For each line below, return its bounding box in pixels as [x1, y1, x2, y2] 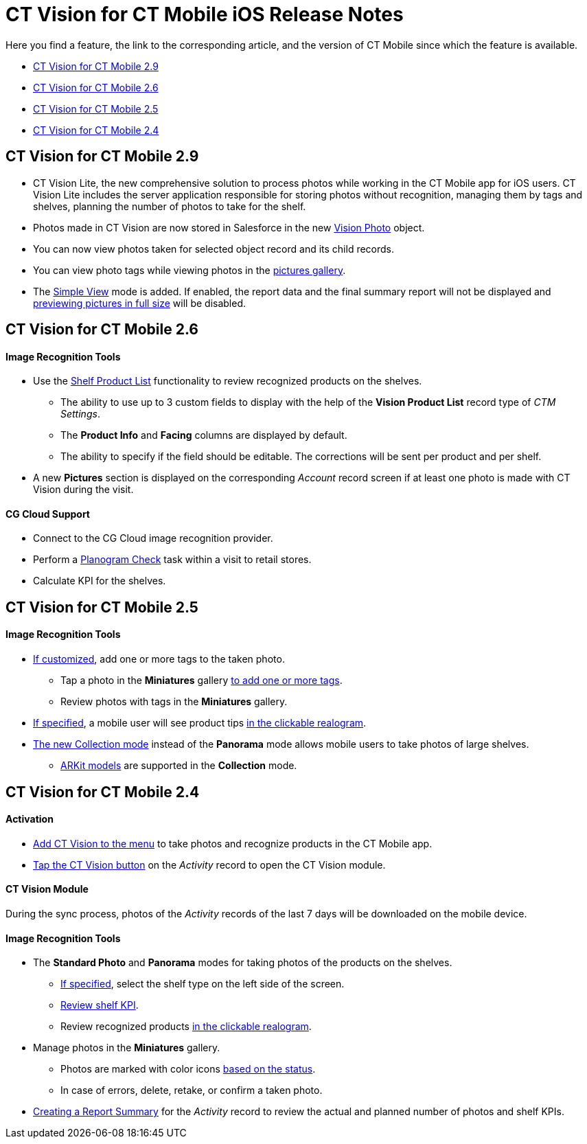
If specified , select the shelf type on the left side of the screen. [60, 978, 345, 990]
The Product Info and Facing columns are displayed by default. [60, 429, 347, 442]
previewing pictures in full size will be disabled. [33, 297, 246, 309]
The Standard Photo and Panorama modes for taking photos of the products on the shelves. [33, 957, 452, 969]
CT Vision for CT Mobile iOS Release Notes [5, 3, 404, 26]
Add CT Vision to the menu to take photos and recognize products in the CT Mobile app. [33, 837, 433, 849]
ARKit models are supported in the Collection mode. [60, 759, 297, 772]
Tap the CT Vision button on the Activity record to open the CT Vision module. [33, 858, 386, 871]
